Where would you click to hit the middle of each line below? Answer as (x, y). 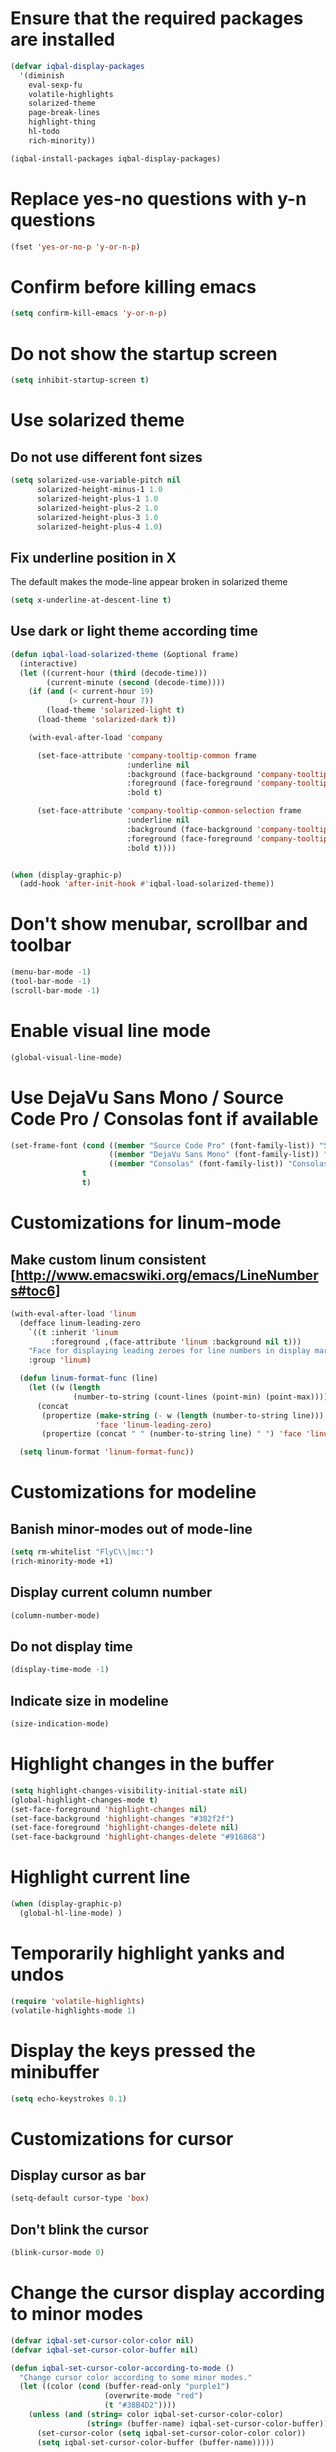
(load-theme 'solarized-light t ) (116, 710)
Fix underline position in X (93, 557)
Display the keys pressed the (133, 2050)
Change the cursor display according (167, 2293)
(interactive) (48, 663)
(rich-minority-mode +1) (62, 1562)
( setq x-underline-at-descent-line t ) (91, 600)
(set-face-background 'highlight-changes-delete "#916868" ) (138, 1837)
